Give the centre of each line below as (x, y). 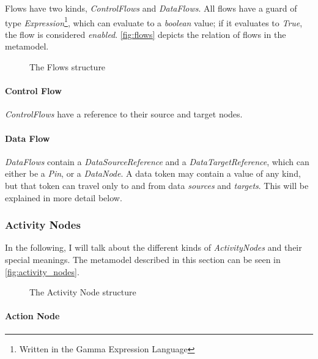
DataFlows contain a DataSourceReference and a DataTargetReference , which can (157, 161)
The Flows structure (68, 67)
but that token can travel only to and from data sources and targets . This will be (157, 185)
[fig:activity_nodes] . (42, 271)
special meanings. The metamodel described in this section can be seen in (143, 259)
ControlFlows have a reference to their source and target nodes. (124, 114)
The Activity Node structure (83, 292)
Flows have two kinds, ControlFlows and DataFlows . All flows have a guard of (151, 8)
